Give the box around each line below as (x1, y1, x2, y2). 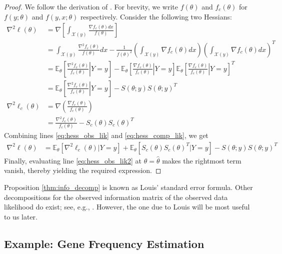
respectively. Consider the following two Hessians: (80, 11, 232, 21)
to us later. (4, 211, 38, 221)
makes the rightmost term (162, 155, 241, 165)
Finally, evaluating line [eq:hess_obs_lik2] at (4, 155, 142, 165)
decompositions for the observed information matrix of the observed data (4, 191, 228, 202)
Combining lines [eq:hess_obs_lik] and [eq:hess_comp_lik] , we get (4, 130, 208, 140)
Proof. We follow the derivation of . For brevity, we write (4, 1, 178, 11)
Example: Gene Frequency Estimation (4, 235, 204, 251)
